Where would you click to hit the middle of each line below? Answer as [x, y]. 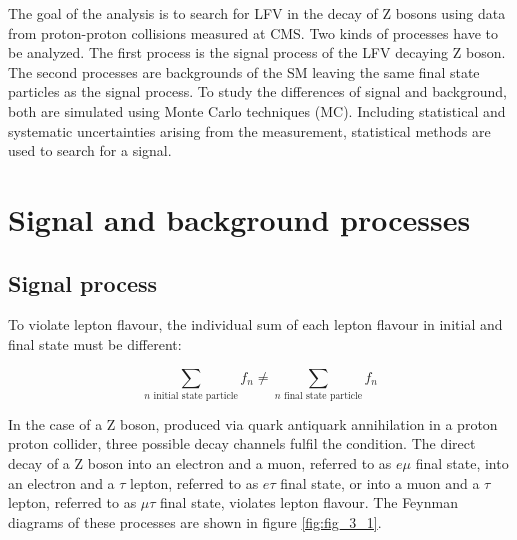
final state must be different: [95, 343]
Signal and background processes [239, 218]
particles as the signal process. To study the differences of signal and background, [257, 91]
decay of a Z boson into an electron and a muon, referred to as [200, 463]
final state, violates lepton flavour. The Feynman [309, 502]
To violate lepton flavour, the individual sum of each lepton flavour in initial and [255, 324]
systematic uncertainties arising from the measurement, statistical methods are [249, 130]
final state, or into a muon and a [380, 482]
